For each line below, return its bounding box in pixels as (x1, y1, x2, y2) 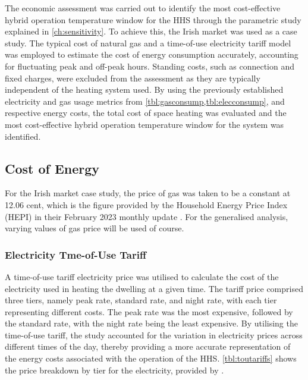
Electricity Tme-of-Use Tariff (5, 247, 146, 262)
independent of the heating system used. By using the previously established (5, 83, 284, 96)
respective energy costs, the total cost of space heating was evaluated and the (5, 106, 287, 119)
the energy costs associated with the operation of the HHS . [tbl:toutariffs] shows (5, 352, 297, 365)
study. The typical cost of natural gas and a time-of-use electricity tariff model (5, 36, 291, 49)
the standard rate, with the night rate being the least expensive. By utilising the (5, 317, 298, 329)
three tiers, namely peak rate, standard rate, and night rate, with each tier (5, 294, 277, 306)
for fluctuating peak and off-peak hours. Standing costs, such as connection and (5, 59, 295, 72)
